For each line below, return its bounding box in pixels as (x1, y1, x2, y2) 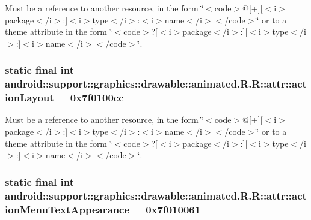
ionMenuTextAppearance (5, 201, 130, 216)
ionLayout (5, 90, 54, 105)
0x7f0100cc (70, 90, 124, 105)
